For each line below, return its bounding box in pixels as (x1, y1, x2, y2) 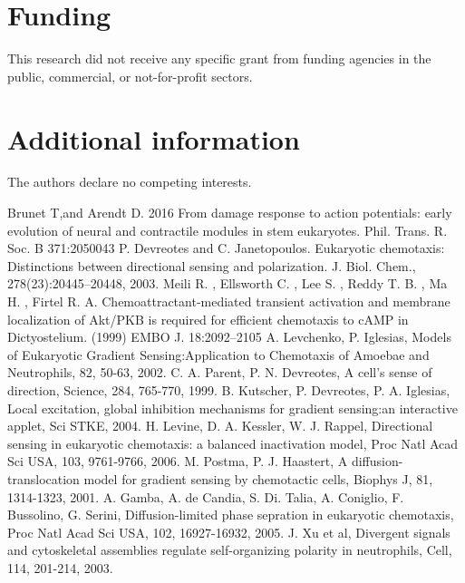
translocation (7, 469, 80, 488)
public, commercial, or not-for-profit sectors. (7, 66, 253, 85)
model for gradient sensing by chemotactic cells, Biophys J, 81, (83, 469, 433, 488)
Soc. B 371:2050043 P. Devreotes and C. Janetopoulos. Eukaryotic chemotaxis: (7, 238, 445, 257)
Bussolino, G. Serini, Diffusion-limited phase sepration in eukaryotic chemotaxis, (7, 505, 454, 524)
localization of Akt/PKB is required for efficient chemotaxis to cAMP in (7, 309, 409, 328)
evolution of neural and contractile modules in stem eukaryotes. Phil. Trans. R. (7, 220, 448, 239)
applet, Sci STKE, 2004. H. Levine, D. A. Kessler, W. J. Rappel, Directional (7, 416, 433, 435)
